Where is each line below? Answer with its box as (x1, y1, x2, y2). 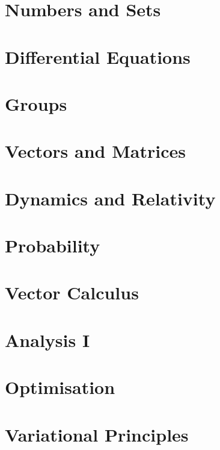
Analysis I (5, 327, 90, 352)
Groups (5, 91, 67, 116)
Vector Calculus (5, 280, 139, 305)
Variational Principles (5, 422, 189, 446)
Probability (5, 233, 100, 258)
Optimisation (5, 375, 115, 399)
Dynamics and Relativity (5, 186, 216, 210)
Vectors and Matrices (5, 139, 186, 163)
